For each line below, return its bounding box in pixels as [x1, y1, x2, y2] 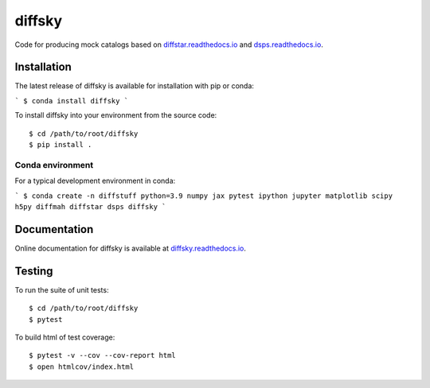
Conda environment [14, 159, 94, 170]
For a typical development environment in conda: [14, 176, 176, 186]
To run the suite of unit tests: [14, 285, 109, 294]
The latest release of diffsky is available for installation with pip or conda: [14, 81, 255, 91]
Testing [14, 264, 53, 277]
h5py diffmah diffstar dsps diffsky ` [14, 202, 166, 211]
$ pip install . [29, 140, 92, 149]
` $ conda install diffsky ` [14, 96, 129, 105]
